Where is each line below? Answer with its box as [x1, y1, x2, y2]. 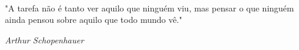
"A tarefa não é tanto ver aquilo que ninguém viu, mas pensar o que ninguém [5, 1, 294, 14]
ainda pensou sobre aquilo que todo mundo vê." [5, 13, 182, 26]
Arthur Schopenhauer [5, 33, 84, 46]
